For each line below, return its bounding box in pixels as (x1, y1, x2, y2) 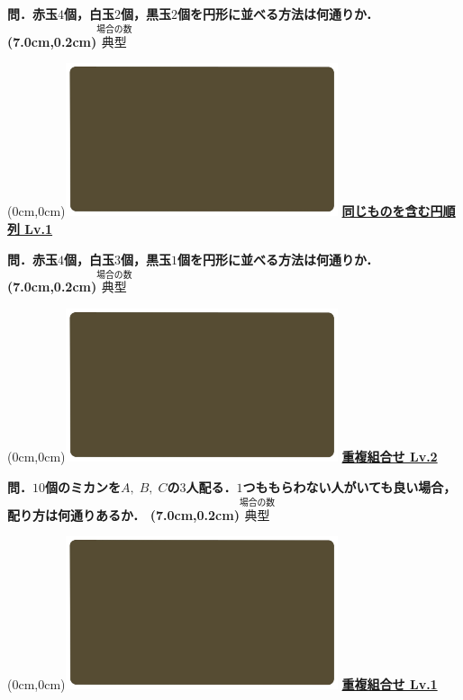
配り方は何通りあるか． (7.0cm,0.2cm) (7, 505, 240, 524)
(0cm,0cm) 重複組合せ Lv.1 (7, 675, 438, 694)
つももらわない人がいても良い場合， (242, 477, 457, 496)
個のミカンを (45, 477, 121, 496)
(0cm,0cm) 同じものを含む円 (7, 202, 443, 220)
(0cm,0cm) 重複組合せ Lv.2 (7, 447, 438, 466)
